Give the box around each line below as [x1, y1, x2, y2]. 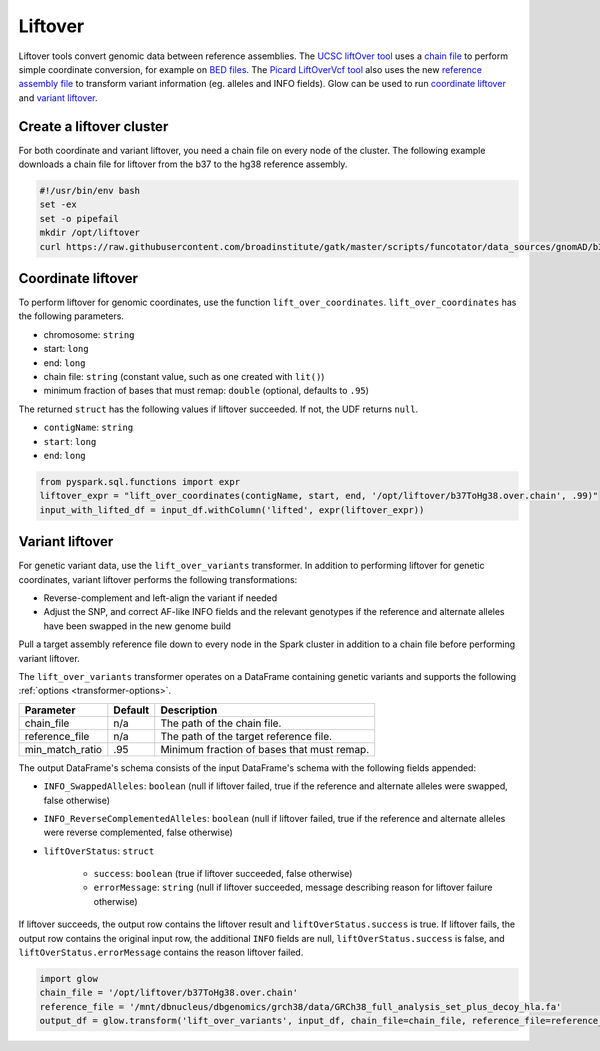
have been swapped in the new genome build [43, 620, 232, 632]
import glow [39, 973, 99, 985]
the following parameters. [18, 310, 125, 322]
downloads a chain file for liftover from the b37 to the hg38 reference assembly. [18, 158, 348, 170]
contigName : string [43, 421, 134, 434]
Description [160, 703, 218, 717]
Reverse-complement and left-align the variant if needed [43, 592, 278, 604]
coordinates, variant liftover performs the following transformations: [18, 573, 298, 585]
